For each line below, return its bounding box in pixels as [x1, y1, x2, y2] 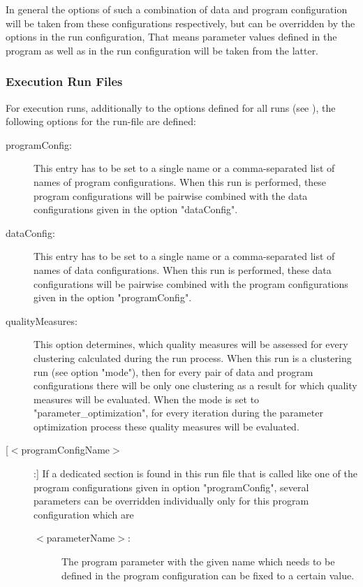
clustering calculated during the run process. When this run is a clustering [34, 350, 352, 365]
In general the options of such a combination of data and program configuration [6, 2, 348, 16]
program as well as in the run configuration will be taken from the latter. [6, 43, 319, 57]
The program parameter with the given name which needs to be [61, 554, 335, 569]
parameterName [46, 530, 115, 545]
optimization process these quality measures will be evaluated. [34, 419, 299, 433]
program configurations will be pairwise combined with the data [34, 188, 308, 203]
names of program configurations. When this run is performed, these [34, 174, 327, 189]
